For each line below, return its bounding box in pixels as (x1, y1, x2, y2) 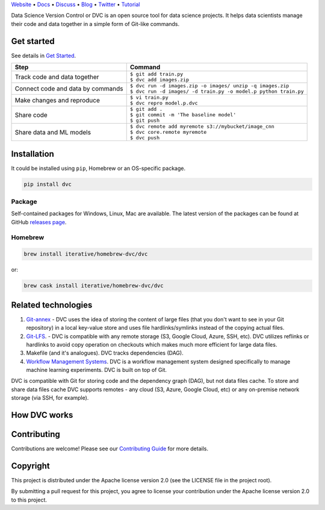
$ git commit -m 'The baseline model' (129, 112, 237, 118)
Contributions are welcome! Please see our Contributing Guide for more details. (11, 445, 209, 452)
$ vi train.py (129, 94, 169, 101)
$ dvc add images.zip (129, 77, 190, 83)
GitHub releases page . (11, 218, 67, 225)
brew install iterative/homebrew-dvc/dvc (23, 251, 148, 257)
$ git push (129, 118, 159, 124)
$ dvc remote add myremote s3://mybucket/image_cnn (129, 124, 275, 130)
